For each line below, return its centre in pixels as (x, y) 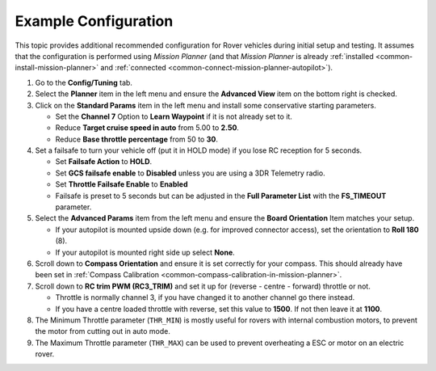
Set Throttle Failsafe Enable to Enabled (122, 184)
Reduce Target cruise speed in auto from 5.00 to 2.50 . (147, 128)
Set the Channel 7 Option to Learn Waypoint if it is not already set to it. (174, 116)
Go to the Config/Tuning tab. (84, 82)
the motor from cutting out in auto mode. (103, 331)
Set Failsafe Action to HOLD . (104, 162)
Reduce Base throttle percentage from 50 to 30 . (136, 139)
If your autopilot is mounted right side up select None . (145, 252)
